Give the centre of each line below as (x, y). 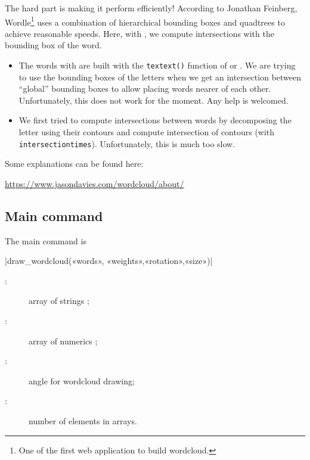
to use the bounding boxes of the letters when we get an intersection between (160, 77)
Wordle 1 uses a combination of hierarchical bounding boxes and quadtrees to (145, 21)
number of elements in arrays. (83, 421)
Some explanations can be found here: (74, 164)
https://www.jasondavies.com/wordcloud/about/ (94, 183)
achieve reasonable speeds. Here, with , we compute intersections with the (139, 33)
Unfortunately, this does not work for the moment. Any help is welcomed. (154, 100)
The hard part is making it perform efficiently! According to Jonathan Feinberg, (151, 8)
